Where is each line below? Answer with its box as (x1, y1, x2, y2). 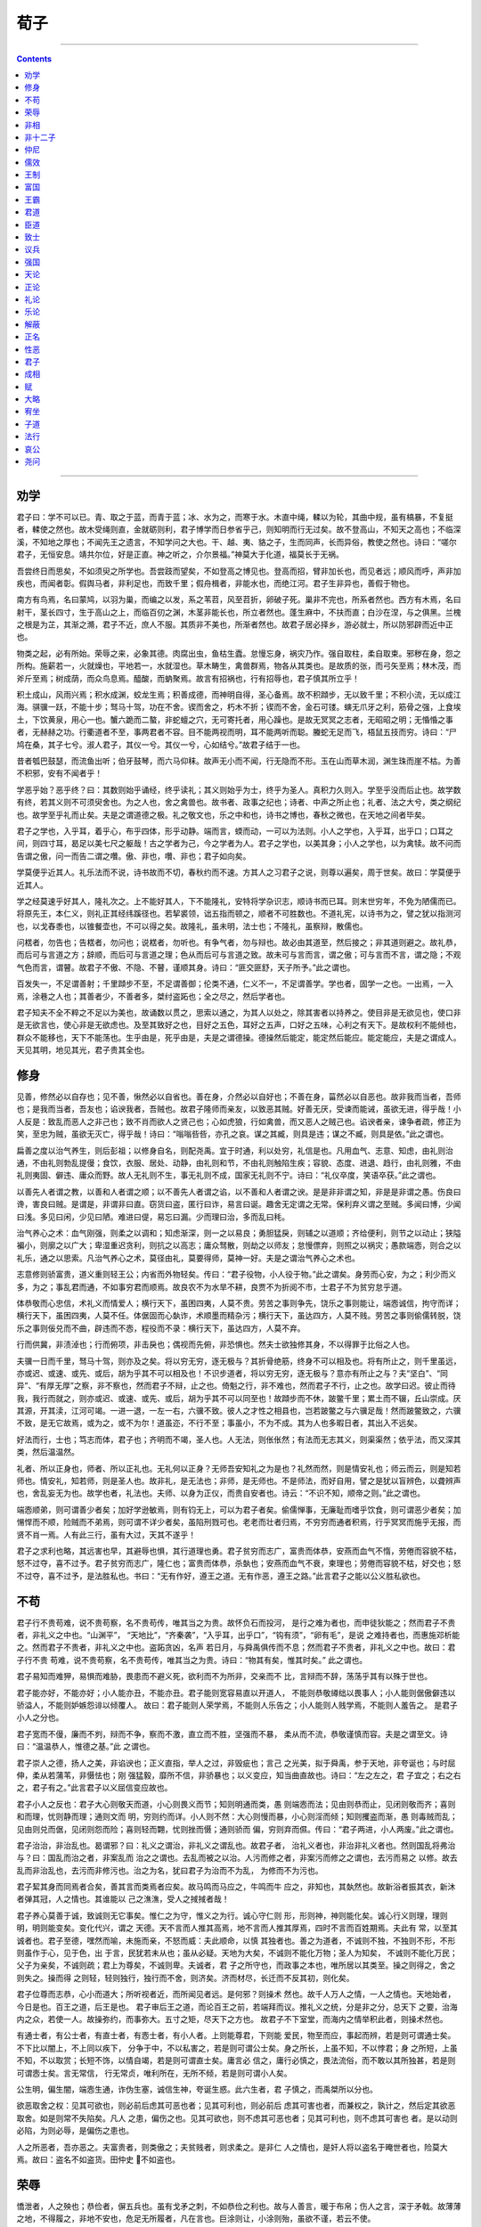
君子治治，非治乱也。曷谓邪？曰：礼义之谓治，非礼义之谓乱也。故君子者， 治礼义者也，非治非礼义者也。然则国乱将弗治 (16, 1840, 456, 1850)
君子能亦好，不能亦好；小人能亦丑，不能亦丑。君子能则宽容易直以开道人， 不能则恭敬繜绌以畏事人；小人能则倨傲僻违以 (16, 1687, 456, 1698)
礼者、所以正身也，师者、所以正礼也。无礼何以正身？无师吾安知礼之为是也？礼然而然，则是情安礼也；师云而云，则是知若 (16, 1463, 461, 1473)
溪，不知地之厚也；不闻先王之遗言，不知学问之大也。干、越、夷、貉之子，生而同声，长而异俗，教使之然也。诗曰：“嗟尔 (16, 536, 458, 547)
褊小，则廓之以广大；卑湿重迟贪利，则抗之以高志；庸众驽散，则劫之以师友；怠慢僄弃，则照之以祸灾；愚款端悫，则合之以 (16, 1240, 461, 1251)
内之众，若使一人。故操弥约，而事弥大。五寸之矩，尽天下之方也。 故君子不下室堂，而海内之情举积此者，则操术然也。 (16, 2014, 448, 2024)
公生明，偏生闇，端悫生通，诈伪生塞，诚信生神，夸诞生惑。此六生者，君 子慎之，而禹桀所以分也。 (16, 2084, 378, 2094)
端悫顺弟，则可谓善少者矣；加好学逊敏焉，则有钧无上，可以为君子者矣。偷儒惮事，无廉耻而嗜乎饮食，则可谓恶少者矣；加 (16, 1504, 461, 1514)
